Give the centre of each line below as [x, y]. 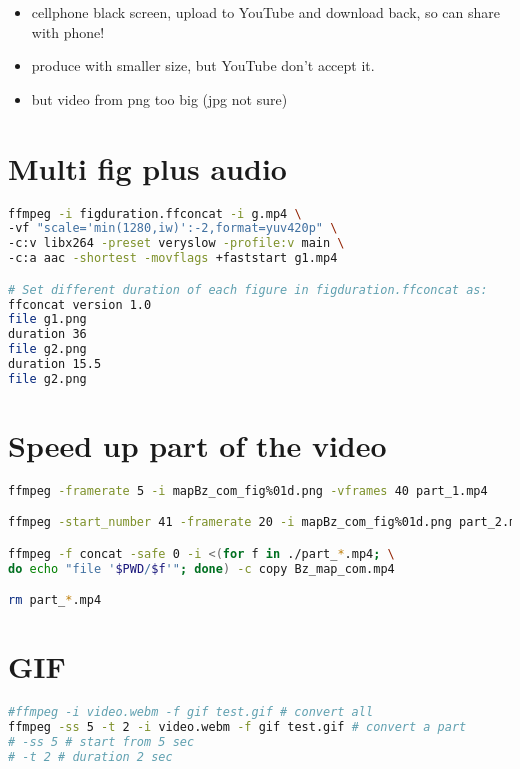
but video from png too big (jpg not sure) [159, 98]
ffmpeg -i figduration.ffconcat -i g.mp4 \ [155, 213]
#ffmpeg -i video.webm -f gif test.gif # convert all [191, 712]
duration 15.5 [55, 364]
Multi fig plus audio [147, 167]
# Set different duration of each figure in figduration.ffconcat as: [248, 289]
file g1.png [47, 319]
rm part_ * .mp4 [55, 600]
